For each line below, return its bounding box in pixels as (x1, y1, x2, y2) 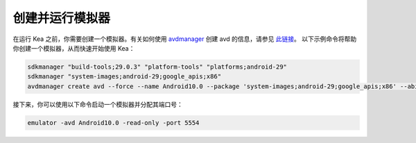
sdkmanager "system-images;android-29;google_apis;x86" (27, 73, 222, 81)
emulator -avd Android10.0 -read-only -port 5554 (27, 119, 200, 126)
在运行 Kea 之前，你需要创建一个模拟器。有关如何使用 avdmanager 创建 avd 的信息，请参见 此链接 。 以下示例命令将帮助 (12, 35, 357, 43)
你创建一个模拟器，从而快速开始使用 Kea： (12, 44, 135, 52)
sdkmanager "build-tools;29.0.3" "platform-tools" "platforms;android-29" (27, 62, 288, 71)
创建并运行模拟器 (12, 10, 111, 26)
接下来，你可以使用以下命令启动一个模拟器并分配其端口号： (12, 100, 183, 108)
